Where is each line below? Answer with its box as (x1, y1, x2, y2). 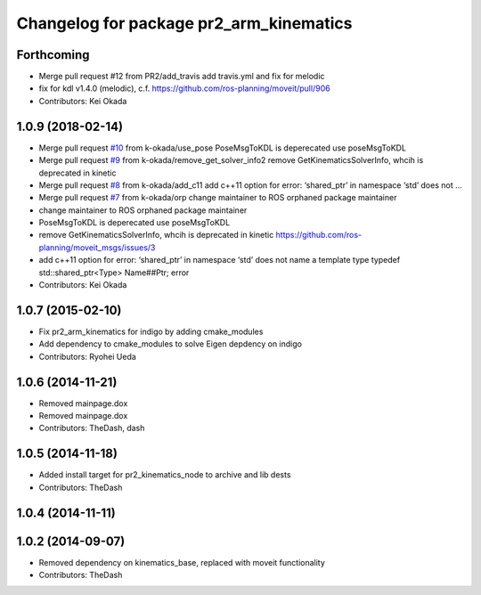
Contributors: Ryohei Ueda (38, 351, 137, 362)
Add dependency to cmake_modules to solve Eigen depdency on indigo (38, 338, 303, 349)
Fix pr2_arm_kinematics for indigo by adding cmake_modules (38, 326, 264, 337)
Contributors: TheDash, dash (38, 423, 145, 434)
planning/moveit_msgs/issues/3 (38, 241, 156, 253)
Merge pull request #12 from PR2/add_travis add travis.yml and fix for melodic (38, 71, 325, 82)
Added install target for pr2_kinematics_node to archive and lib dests (38, 469, 291, 480)
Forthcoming (16, 47, 90, 62)
